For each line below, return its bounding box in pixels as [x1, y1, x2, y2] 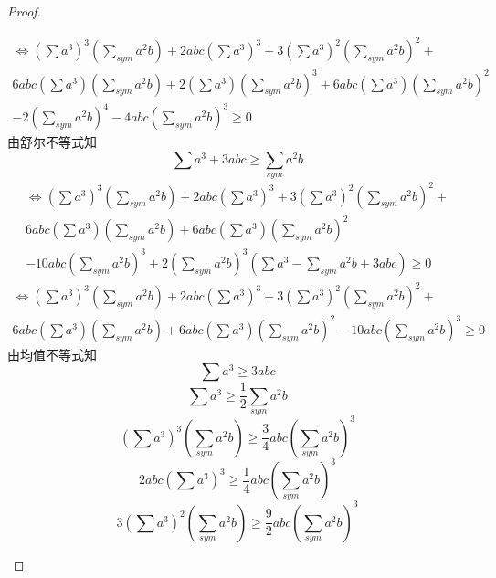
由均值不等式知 [7, 344, 97, 363]
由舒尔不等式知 [7, 132, 97, 152]
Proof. [7, 2, 41, 20]
